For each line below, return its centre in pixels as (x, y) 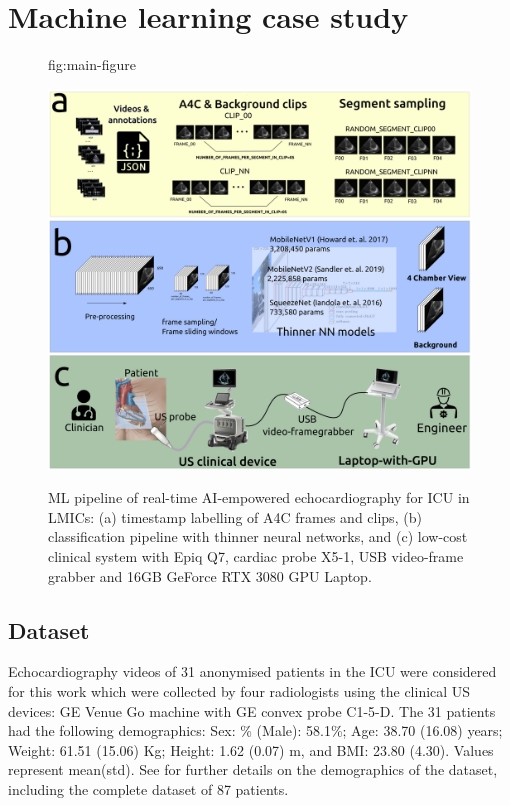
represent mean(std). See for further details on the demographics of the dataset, (253, 769)
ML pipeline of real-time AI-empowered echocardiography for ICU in (259, 497)
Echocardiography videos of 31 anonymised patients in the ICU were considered (252, 671)
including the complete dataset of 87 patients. (148, 788)
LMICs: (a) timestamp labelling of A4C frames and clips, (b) (235, 516)
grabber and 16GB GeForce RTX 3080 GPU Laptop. (210, 575)
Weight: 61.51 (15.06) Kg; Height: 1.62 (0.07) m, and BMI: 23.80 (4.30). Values (251, 749)
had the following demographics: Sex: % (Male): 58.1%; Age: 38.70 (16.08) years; (255, 730)
